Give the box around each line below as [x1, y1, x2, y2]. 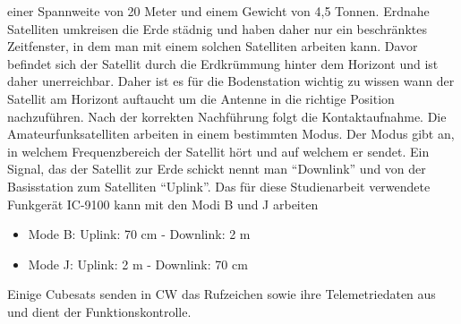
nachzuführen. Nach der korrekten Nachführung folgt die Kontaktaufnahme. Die [7, 107, 447, 125]
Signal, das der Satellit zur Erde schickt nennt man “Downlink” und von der [7, 159, 426, 178]
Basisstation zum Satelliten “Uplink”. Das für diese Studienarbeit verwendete [7, 176, 431, 195]
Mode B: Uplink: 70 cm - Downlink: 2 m [28, 225, 251, 243]
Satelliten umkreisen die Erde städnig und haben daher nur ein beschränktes [7, 19, 427, 38]
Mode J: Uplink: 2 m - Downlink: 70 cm [28, 254, 248, 273]
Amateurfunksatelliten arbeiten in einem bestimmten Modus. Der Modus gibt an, [7, 124, 455, 143]
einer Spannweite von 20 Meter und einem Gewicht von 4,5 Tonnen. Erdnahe [7, 2, 430, 20]
